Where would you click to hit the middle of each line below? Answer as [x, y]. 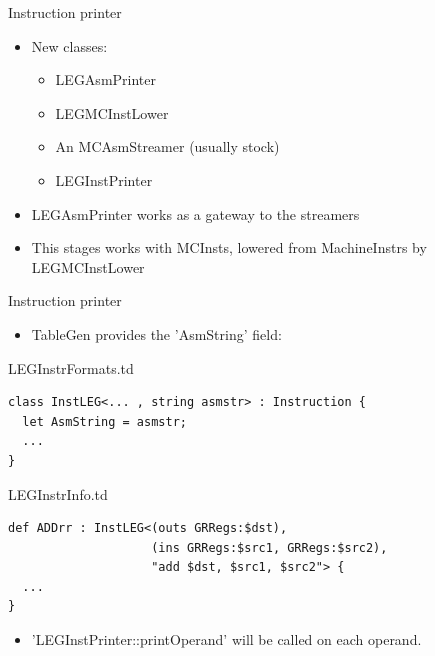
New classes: [69, 45]
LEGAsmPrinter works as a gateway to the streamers [195, 213]
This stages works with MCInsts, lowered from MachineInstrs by [229, 247]
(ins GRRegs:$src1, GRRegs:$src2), [269, 547]
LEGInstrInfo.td [58, 493]
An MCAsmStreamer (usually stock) [167, 146]
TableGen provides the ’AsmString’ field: [156, 333]
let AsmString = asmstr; [104, 421]
